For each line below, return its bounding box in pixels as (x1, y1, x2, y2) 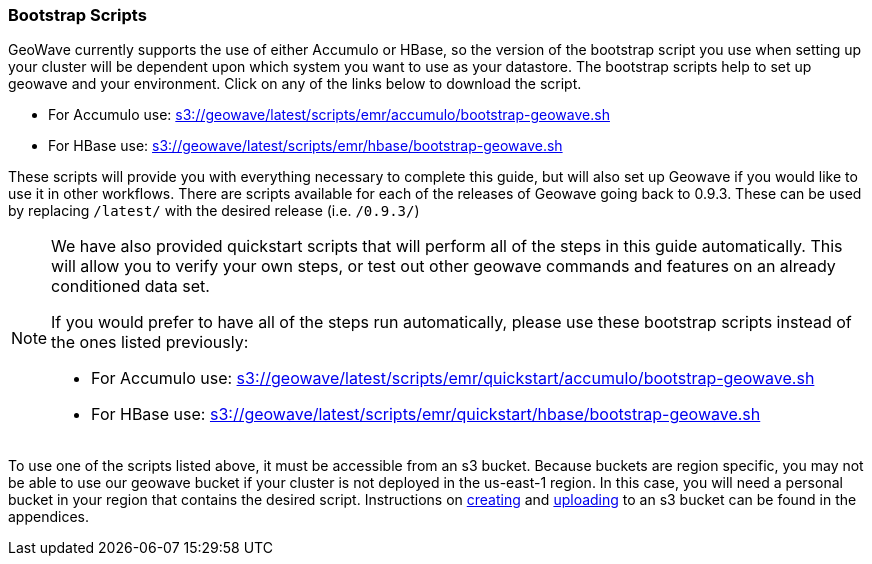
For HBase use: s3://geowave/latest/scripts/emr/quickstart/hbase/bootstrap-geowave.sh (91, 404, 761, 425)
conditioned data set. (51, 276, 210, 297)
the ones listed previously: (51, 332, 249, 353)
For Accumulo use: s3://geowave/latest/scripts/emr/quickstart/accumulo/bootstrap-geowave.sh (91, 368, 815, 389)
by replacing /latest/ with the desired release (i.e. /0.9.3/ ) (8, 202, 420, 220)
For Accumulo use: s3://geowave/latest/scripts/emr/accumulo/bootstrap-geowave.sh (48, 106, 610, 124)
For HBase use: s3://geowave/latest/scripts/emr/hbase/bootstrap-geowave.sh (48, 137, 563, 155)
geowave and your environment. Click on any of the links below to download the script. (8, 75, 582, 93)
